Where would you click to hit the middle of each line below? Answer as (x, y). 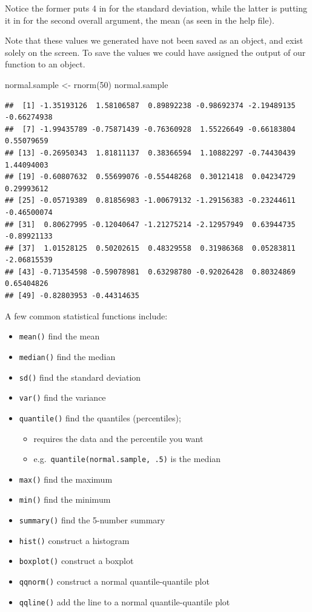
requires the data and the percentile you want (118, 438)
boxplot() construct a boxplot (76, 561)
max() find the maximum (66, 479)
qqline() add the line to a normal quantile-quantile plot (124, 601)
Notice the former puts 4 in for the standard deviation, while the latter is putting (156, 8)
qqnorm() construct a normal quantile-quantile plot (114, 581)
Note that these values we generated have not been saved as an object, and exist (154, 40)
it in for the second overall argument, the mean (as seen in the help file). (140, 20)
